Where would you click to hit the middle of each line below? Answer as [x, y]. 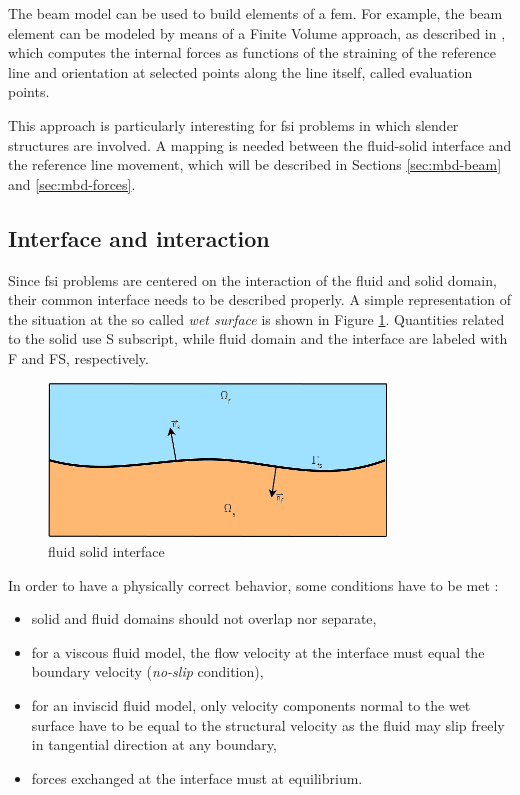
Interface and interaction [139, 237]
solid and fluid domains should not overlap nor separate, [204, 618]
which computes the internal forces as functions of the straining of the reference [252, 52]
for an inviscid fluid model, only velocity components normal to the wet [251, 705]
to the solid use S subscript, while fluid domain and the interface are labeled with [258, 338]
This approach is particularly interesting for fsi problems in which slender [233, 124]
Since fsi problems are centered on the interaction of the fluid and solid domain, [252, 279]
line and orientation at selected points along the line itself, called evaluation [240, 71]
